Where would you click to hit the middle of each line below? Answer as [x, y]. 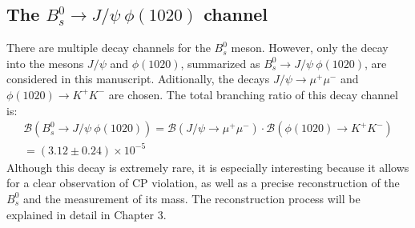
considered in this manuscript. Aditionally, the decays [138, 79]
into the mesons [45, 63]
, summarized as [220, 63]
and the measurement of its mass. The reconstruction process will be [191, 198]
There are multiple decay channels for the [109, 48]
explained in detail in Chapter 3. [87, 214]
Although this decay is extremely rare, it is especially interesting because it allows [208, 167]
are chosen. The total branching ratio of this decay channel [253, 94]
